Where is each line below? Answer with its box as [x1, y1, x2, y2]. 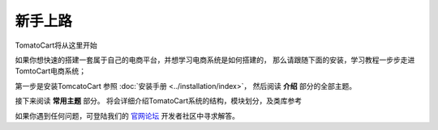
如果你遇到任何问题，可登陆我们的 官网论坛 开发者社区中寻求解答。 [15, 111, 239, 120]
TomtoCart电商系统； [15, 66, 87, 76]
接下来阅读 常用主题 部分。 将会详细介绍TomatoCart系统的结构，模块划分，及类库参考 [15, 96, 303, 106]
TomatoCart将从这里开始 [15, 40, 97, 50]
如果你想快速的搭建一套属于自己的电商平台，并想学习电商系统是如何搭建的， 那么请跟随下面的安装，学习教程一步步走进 [15, 55, 415, 65]
